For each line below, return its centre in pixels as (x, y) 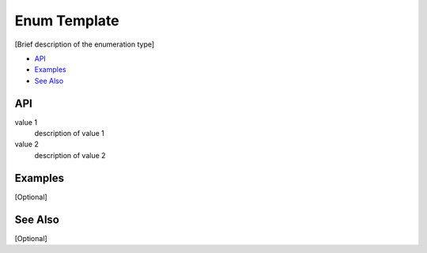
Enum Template (67, 21)
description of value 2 (70, 155)
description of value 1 (69, 134)
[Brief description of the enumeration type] (85, 44)
